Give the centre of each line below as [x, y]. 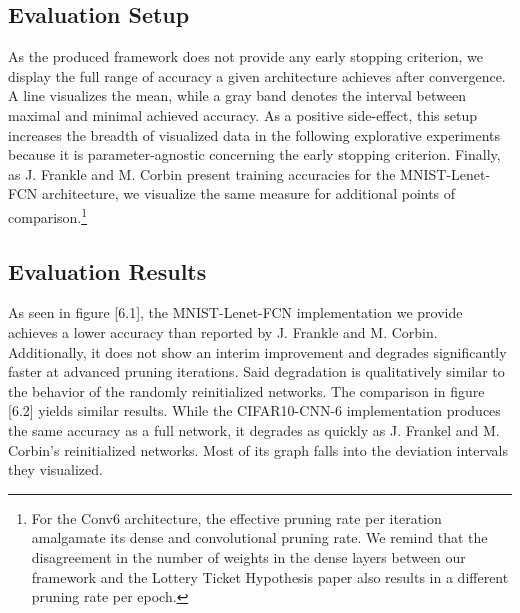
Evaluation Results [107, 270]
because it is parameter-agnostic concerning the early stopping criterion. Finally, [254, 154]
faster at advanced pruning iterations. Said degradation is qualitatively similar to [256, 371]
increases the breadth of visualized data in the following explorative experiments [254, 134]
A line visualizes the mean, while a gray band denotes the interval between [237, 95]
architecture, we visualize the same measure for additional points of [249, 193]
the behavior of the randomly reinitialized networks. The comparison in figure [246, 390]
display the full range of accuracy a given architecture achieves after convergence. [257, 75]
